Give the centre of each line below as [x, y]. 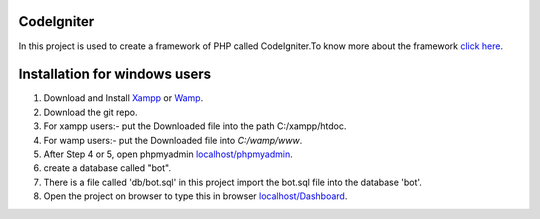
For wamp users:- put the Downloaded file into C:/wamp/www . [173, 140]
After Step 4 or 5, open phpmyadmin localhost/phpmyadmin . [168, 154]
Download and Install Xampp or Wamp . [123, 98]
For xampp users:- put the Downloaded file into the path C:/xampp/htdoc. [195, 126]
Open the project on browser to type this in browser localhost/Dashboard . [195, 196]
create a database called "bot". [107, 168]
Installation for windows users [115, 74]
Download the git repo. [90, 112]
